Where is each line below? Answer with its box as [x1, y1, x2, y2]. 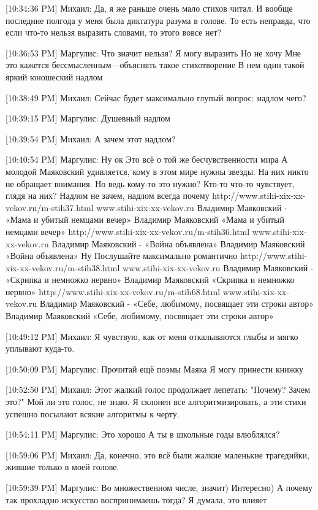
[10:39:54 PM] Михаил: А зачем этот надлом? [6, 132, 176, 145]
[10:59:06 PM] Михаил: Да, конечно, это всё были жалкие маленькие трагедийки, [6, 448, 309, 461]
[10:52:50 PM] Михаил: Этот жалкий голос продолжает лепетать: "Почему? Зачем [6, 383, 311, 396]
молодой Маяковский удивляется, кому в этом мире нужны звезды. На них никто [6, 164, 309, 177]
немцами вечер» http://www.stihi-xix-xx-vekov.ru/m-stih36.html [6, 225, 250, 238]
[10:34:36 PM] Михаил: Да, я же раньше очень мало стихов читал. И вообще [6, 2, 293, 14]
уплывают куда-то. [6, 342, 75, 355]
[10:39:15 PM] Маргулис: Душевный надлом [6, 112, 170, 125]
